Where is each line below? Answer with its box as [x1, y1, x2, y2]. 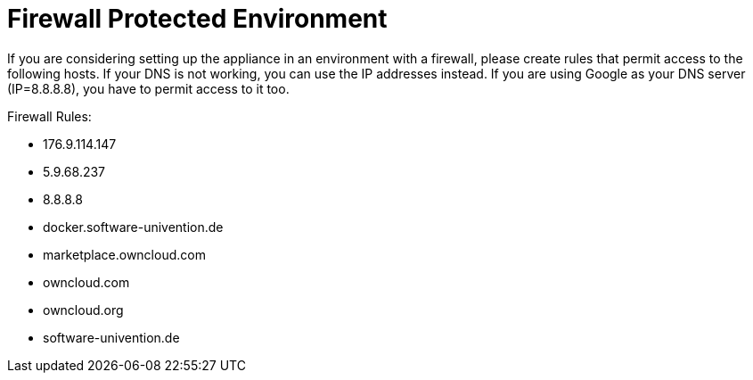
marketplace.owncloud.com [43, 246, 206, 262]
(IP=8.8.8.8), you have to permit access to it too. [7, 80, 290, 96]
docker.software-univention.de [43, 219, 224, 235]
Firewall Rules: [7, 108, 92, 124]
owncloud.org [43, 302, 124, 318]
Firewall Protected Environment [7, 4, 388, 34]
